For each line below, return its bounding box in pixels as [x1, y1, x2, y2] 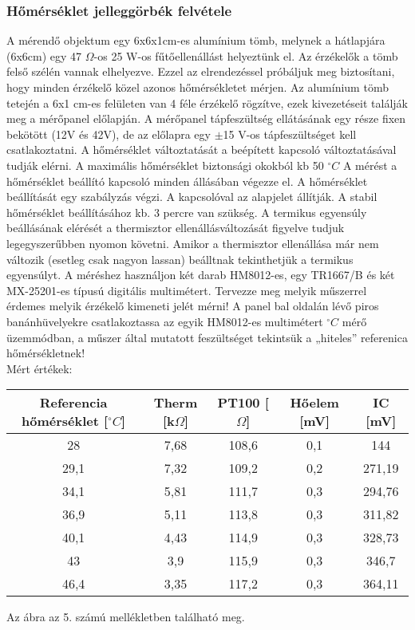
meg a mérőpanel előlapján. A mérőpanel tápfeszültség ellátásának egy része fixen [6, 110, 406, 127]
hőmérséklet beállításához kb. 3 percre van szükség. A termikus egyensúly [6, 203, 367, 220]
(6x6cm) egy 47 [6, 47, 82, 64]
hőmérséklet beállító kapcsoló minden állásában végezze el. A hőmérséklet [6, 172, 368, 189]
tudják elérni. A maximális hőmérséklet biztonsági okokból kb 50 [6, 156, 324, 173]
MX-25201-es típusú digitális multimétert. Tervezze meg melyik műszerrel [6, 282, 367, 298]
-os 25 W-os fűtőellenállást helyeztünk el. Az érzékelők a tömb [93, 47, 398, 64]
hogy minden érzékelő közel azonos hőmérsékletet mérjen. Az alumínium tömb [6, 79, 389, 95]
